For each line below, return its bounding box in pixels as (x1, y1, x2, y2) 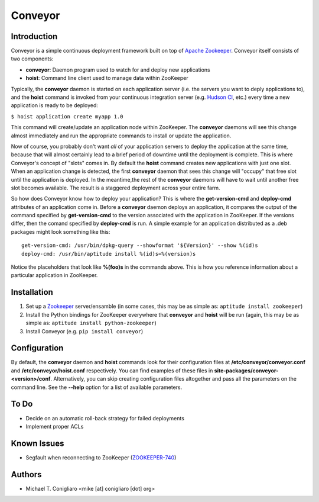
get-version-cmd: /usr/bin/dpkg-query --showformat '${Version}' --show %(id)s (21, 242, 258, 249)
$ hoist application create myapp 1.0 (11, 113, 123, 120)
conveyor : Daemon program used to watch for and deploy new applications (25, 66, 211, 73)
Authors (11, 469, 42, 480)
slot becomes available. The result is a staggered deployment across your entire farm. (11, 184, 221, 191)
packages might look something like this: (11, 228, 110, 235)
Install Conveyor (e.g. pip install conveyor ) (25, 327, 144, 334)
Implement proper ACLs (25, 423, 84, 430)
